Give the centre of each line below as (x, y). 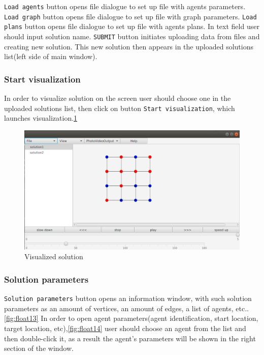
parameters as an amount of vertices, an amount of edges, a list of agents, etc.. (126, 308)
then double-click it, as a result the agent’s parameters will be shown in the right (130, 338)
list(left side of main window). (51, 56)
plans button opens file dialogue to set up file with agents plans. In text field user (132, 26)
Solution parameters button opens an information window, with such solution (128, 298)
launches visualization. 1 (41, 118)
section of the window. (39, 348)
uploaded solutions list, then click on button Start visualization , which (120, 108)
